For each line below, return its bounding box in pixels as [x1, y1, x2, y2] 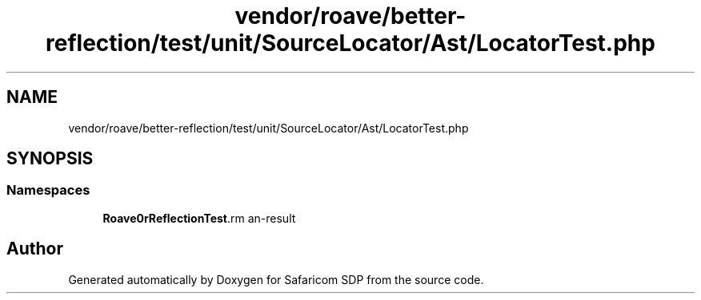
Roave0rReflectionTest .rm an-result [102, 211, 296, 225]
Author [6, 239, 63, 259]
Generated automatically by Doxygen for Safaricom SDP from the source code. [68, 272, 484, 286]
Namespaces [6, 182, 90, 199]
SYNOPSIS [6, 148, 94, 169]
